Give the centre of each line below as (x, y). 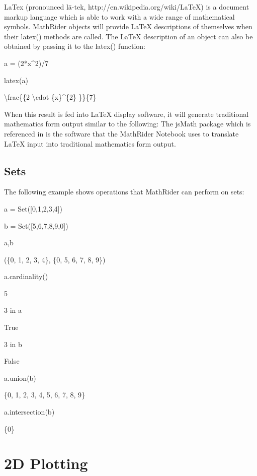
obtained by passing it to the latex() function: (75, 46)
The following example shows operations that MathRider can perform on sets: (124, 192)
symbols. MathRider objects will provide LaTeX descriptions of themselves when (128, 26)
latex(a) (16, 80)
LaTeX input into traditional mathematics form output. (90, 143)
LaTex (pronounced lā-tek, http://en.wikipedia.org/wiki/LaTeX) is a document (127, 7)
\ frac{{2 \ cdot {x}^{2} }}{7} (50, 97)
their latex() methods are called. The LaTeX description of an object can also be (128, 36)
